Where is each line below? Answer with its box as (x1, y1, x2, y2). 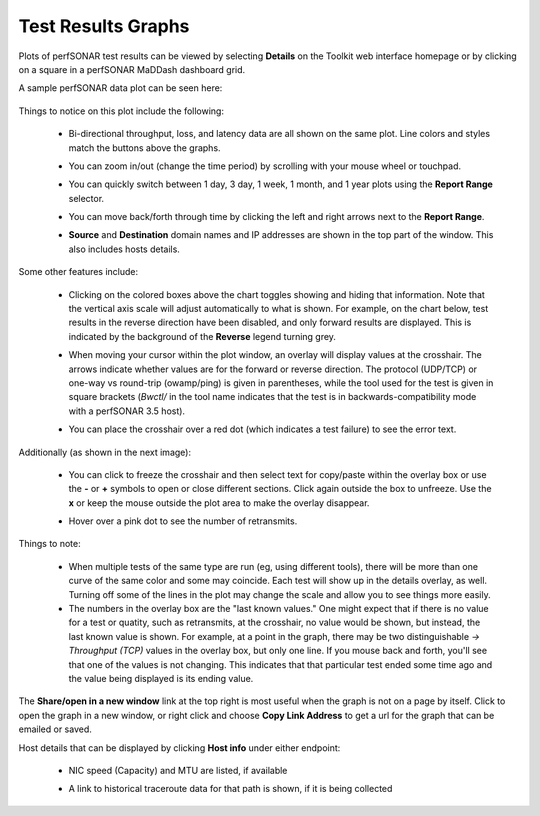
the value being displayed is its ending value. (68, 673, 254, 684)
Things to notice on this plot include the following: (18, 105, 225, 117)
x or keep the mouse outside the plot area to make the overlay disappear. (68, 496, 370, 509)
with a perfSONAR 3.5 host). (68, 405, 185, 417)
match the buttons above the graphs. (68, 141, 221, 154)
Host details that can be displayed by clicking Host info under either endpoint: (18, 741, 341, 754)
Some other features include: (18, 266, 139, 278)
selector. (68, 192, 105, 204)
